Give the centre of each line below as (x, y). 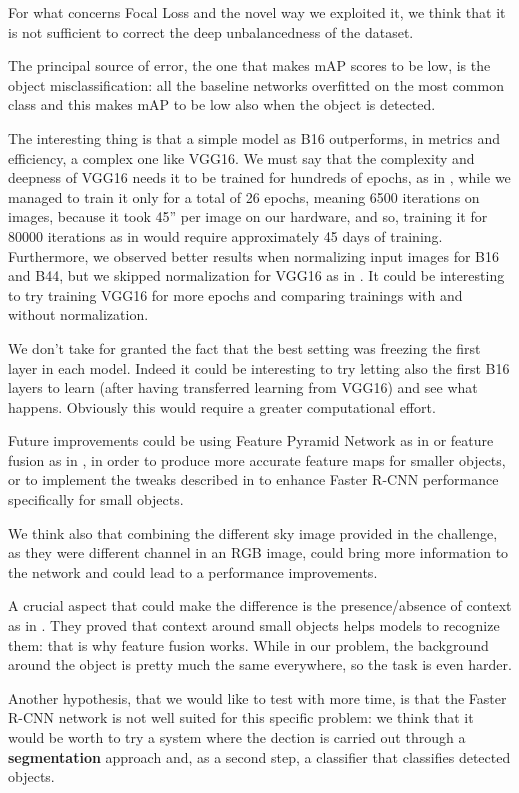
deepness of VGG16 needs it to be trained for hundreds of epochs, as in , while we (259, 177)
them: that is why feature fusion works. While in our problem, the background (248, 644)
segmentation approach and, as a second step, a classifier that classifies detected (259, 756)
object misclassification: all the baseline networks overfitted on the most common (256, 84)
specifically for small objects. (96, 499)
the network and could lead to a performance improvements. (193, 571)
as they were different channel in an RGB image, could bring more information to (258, 552)
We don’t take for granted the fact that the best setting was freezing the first (244, 347)
